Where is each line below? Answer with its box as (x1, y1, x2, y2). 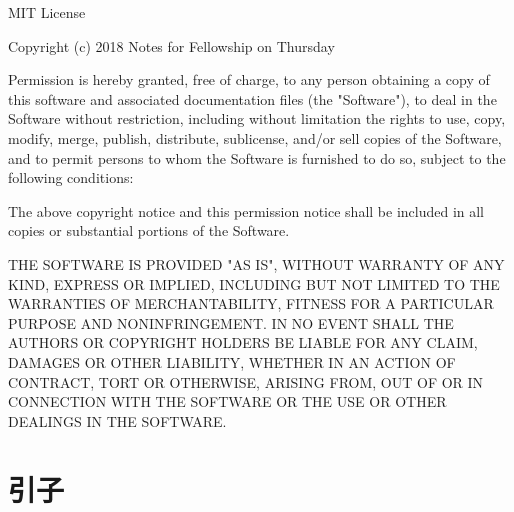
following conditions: (8, 167, 134, 188)
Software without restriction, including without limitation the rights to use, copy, (8, 108, 506, 129)
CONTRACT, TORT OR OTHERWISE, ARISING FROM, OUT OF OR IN (8, 371, 484, 392)
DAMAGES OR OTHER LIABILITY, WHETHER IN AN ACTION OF (8, 351, 456, 372)
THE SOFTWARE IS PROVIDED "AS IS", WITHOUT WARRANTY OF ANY (8, 253, 505, 274)
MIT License (8, 2, 86, 22)
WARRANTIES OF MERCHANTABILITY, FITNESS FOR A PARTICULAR (8, 293, 494, 314)
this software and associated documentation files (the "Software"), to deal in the (8, 88, 497, 109)
